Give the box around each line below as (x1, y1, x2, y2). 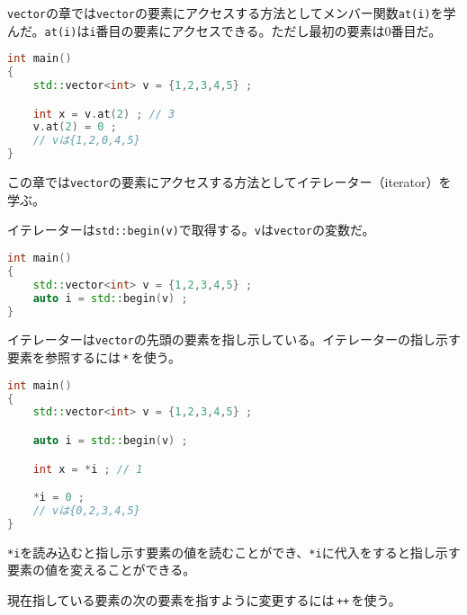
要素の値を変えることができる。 (7, 560, 196, 579)
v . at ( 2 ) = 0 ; (32, 120, 117, 134)
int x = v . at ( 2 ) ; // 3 (32, 107, 175, 120)
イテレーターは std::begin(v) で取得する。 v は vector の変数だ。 (7, 220, 375, 239)
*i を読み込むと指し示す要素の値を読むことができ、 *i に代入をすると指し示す (7, 542, 461, 561)
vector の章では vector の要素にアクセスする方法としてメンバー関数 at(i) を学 (7, 4, 456, 22)
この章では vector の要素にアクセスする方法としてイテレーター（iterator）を (7, 173, 452, 192)
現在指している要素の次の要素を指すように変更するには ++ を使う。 (7, 590, 401, 609)
